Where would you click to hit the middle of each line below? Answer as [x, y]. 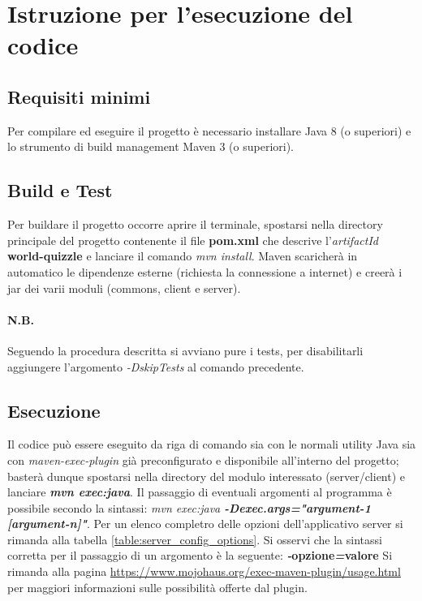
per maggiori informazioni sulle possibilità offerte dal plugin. [157, 587]
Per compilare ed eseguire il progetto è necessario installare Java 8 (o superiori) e [209, 130]
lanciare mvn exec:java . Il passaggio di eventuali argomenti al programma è [200, 492]
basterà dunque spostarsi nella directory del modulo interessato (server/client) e [207, 476]
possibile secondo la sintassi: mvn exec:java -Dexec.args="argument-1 [189, 507]
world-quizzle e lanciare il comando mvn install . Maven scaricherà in [183, 256]
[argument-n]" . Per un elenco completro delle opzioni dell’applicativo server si [205, 524]
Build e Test [60, 190]
